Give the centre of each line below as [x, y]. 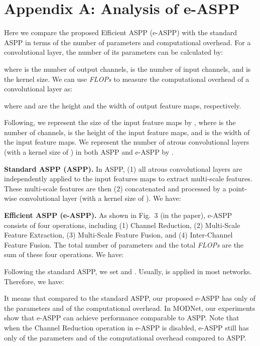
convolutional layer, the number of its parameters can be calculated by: [114, 52]
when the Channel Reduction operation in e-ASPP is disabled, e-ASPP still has [126, 327]
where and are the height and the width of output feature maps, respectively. [123, 105]
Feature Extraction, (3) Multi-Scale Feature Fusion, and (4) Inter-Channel [118, 235]
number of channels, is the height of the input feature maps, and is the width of [127, 132]
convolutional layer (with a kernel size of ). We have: [100, 198]
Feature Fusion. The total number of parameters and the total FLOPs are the [124, 244]
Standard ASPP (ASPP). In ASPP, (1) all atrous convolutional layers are [123, 168]
